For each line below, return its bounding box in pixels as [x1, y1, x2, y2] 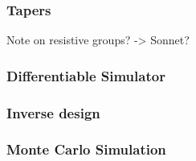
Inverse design [6, 102, 100, 122]
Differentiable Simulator [6, 65, 165, 85]
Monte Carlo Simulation [6, 139, 166, 159]
